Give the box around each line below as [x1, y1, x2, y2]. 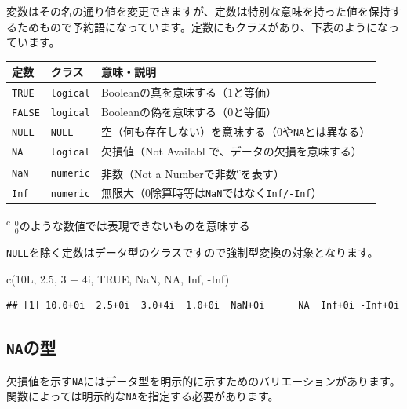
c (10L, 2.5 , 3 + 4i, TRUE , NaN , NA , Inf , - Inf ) [6, 270, 230, 287]
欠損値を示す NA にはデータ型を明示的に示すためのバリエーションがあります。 [6, 372, 401, 389]
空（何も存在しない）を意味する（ [100, 122, 277, 139]
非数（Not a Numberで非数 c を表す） [100, 163, 285, 181]
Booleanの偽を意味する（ [100, 104, 228, 120]
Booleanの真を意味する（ [100, 84, 228, 100]
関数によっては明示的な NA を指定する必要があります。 [6, 388, 279, 404]
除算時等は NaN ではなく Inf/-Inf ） [150, 184, 322, 201]
